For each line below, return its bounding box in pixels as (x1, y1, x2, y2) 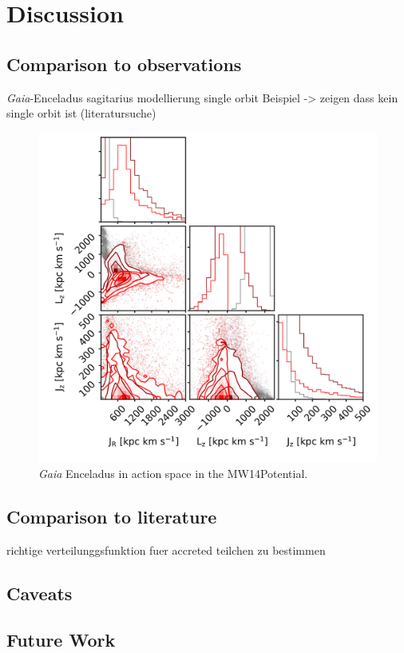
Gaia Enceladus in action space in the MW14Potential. (38, 464, 308, 481)
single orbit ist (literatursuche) (6, 105, 156, 121)
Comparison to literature (6, 504, 217, 528)
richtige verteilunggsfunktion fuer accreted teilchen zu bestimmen (6, 541, 326, 558)
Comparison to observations (6, 51, 242, 76)
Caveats (6, 580, 73, 605)
